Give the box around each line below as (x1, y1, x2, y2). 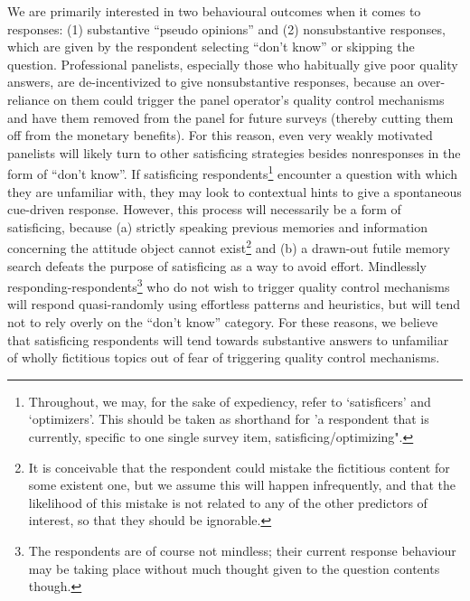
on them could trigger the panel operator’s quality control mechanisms (53, 89, 445, 108)
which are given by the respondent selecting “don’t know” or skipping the (7, 37, 415, 56)
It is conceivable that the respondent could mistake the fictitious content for (28, 457, 450, 476)
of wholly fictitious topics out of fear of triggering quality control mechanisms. (7, 348, 440, 367)
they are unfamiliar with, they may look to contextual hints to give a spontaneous (7, 182, 462, 201)
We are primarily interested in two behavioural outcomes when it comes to (7, 2, 421, 20)
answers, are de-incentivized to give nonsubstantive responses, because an (7, 72, 414, 91)
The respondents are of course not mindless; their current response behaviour (28, 541, 456, 559)
